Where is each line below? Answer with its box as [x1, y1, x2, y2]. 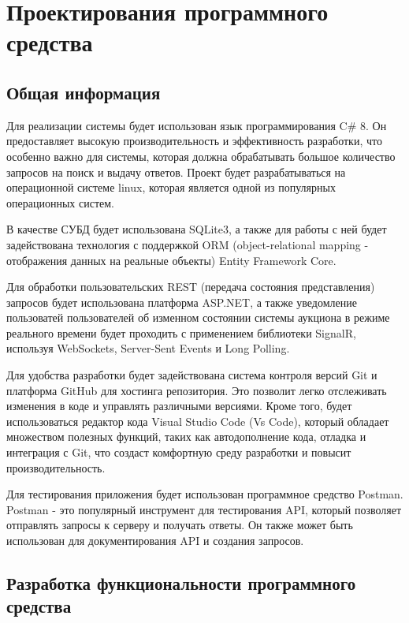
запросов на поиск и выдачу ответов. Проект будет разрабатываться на [6, 163, 346, 180]
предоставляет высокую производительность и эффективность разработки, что [6, 132, 382, 149]
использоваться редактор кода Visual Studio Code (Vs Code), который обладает [6, 412, 389, 429]
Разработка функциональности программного [6, 571, 356, 595]
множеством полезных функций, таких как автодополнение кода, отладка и [6, 428, 366, 445]
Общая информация [6, 80, 161, 104]
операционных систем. [6, 194, 114, 211]
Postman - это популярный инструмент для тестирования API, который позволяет [6, 501, 402, 517]
